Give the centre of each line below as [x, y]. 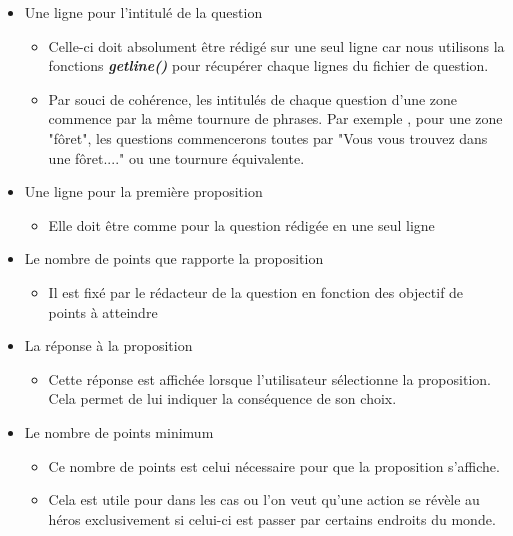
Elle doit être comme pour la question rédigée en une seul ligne [241, 224]
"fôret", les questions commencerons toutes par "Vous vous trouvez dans [268, 137]
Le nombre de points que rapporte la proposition [174, 258]
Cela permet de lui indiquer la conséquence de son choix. [222, 398]
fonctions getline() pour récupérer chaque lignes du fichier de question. [268, 65]
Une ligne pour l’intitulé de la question [143, 12]
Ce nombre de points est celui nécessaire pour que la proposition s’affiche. [274, 465]
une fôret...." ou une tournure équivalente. [176, 157]
